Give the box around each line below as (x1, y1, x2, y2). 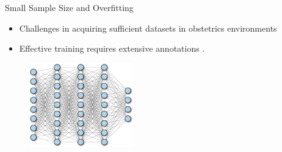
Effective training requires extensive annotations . (19, 42, 205, 55)
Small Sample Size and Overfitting (5, 1, 134, 13)
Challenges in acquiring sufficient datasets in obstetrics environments (19, 21, 277, 34)
